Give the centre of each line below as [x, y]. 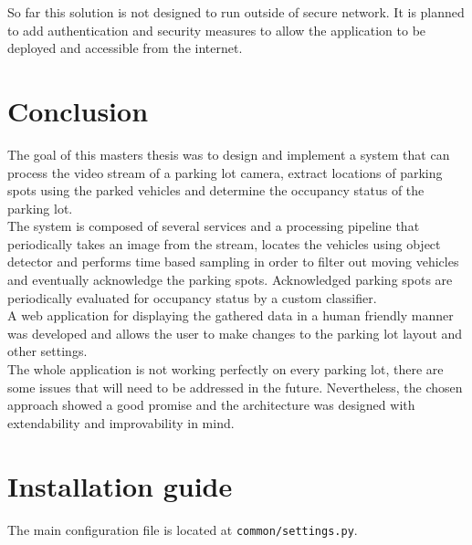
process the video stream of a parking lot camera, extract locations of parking [225, 172]
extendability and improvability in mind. [121, 422]
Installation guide [120, 485]
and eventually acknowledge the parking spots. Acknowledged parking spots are [230, 280]
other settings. [47, 351]
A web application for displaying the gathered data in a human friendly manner [231, 315]
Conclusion [78, 110]
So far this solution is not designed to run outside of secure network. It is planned [236, 12]
